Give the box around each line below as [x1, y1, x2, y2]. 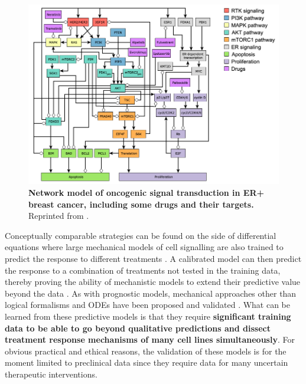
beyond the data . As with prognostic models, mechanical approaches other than [5, 287, 297, 299]
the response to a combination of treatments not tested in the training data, [5, 264, 281, 276]
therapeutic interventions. [5, 367, 97, 380]
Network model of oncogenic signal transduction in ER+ [28, 186, 265, 199]
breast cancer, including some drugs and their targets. [28, 198, 254, 210]
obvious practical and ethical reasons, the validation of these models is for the [5, 344, 287, 357]
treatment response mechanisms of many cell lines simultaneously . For [5, 333, 295, 346]
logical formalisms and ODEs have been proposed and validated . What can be [5, 298, 291, 311]
